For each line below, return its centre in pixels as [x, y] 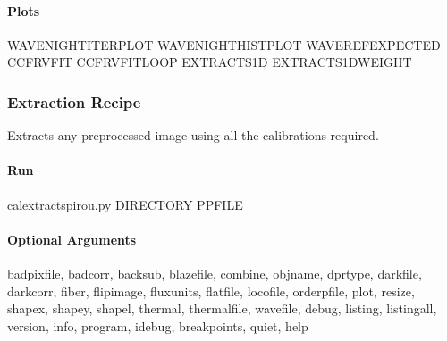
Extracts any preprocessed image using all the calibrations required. [193, 135]
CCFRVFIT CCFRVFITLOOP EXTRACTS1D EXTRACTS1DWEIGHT [210, 62]
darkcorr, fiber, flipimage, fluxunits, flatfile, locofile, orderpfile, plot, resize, [211, 291]
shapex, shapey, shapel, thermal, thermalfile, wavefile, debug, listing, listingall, [222, 308]
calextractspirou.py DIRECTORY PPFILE [125, 204]
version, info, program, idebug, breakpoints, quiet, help [158, 325]
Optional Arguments [72, 239]
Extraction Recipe [74, 101]
